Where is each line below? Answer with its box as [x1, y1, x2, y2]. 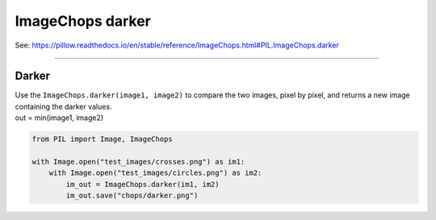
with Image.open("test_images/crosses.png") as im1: [31, 157, 245, 166]
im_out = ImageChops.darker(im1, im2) [65, 180, 220, 189]
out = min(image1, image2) [15, 113, 104, 122]
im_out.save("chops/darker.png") [65, 191, 199, 201]
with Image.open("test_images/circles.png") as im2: [48, 168, 262, 177]
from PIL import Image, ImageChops [31, 135, 173, 144]
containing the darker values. [15, 102, 112, 111]
